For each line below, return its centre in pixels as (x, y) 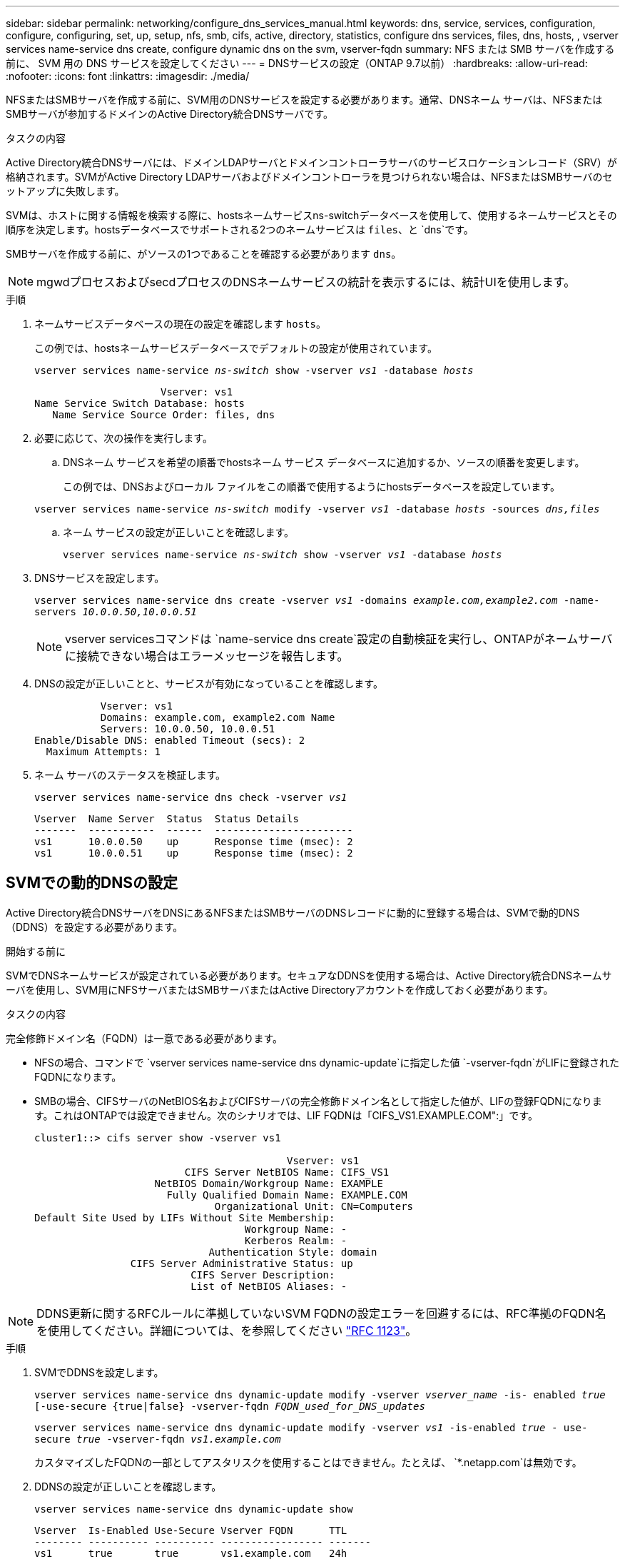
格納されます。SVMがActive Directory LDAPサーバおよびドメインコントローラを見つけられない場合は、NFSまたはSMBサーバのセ (309, 177)
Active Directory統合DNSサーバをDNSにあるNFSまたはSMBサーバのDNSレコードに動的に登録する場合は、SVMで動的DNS (293, 912)
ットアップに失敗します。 (65, 191)
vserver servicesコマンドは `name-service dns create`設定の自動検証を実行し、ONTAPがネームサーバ (339, 639)
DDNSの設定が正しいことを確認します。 (128, 1486)
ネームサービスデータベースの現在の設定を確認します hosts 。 (180, 324)
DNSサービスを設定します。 (100, 578)
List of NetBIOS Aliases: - (269, 1286)
